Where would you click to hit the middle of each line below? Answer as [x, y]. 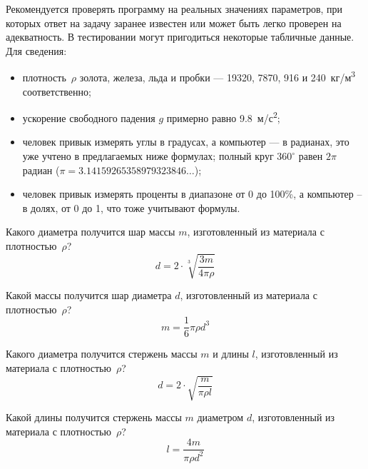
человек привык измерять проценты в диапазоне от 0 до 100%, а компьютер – [192, 194]
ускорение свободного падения [89, 117]
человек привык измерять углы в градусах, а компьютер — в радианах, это [186, 142]
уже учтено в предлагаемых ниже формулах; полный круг [148, 156]
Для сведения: [36, 50]
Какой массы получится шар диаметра [89, 295]
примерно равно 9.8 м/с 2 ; [223, 117]
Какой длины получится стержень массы [94, 417]
